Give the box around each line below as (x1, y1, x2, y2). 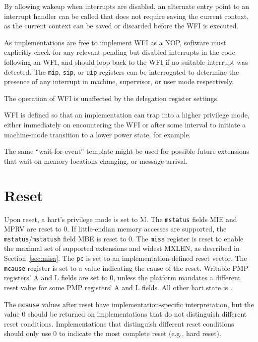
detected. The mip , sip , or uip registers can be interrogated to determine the (4, 66, 239, 77)
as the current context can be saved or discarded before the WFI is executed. (4, 20, 239, 31)
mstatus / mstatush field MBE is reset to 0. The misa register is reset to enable (4, 233, 244, 243)
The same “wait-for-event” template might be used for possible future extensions (4, 146, 250, 156)
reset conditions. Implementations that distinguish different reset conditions (4, 318, 234, 329)
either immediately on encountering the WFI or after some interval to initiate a (4, 119, 246, 129)
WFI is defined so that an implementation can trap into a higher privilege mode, (4, 110, 250, 120)
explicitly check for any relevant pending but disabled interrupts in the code (4, 47, 235, 57)
